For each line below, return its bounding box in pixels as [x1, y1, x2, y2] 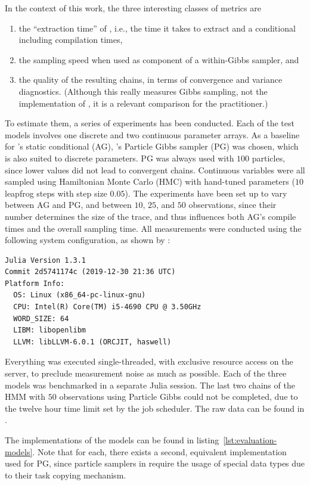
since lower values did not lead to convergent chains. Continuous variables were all [5, 163, 305, 176]
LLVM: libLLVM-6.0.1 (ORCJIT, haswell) [13, 337, 172, 346]
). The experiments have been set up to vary [125, 186, 287, 199]
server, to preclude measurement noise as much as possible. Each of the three [5, 367, 287, 380]
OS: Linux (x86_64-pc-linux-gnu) [13, 291, 146, 300]
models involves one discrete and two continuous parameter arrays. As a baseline [5, 128, 300, 141]
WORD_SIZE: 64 [13, 314, 69, 323]
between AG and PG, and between [5, 198, 132, 211]
